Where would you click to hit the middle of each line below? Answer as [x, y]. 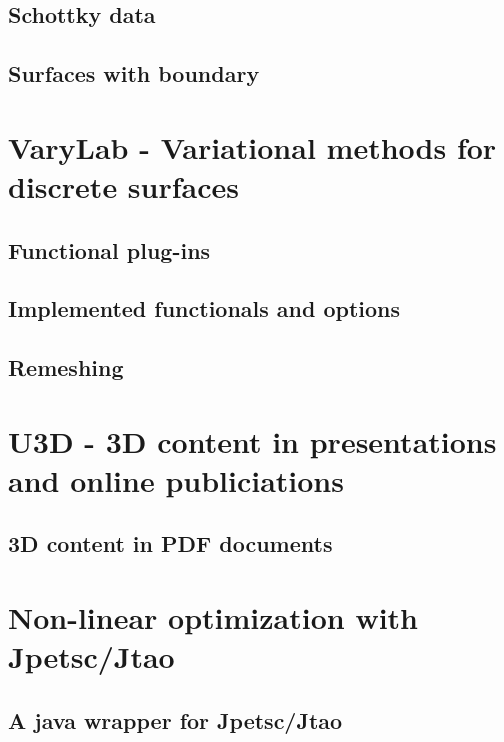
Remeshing [66, 367]
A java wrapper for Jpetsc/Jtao [175, 719]
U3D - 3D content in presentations [252, 440]
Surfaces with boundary [134, 73]
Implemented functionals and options [204, 308]
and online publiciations [176, 479]
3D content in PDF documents [170, 543]
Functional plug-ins [109, 249]
